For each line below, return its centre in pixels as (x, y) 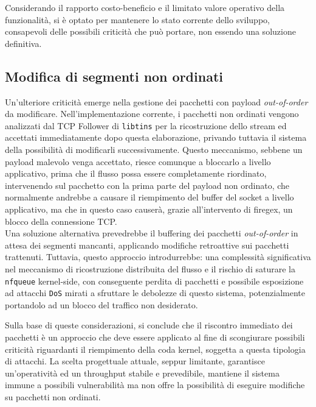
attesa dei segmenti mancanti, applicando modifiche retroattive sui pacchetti (147, 245)
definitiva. (23, 43)
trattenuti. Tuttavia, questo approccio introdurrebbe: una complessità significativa (158, 257)
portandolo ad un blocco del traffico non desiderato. (101, 304)
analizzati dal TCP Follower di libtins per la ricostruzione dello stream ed (146, 125)
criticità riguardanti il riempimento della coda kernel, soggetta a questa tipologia (155, 349)
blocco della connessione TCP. (61, 221)
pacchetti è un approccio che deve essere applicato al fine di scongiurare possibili (155, 337)
